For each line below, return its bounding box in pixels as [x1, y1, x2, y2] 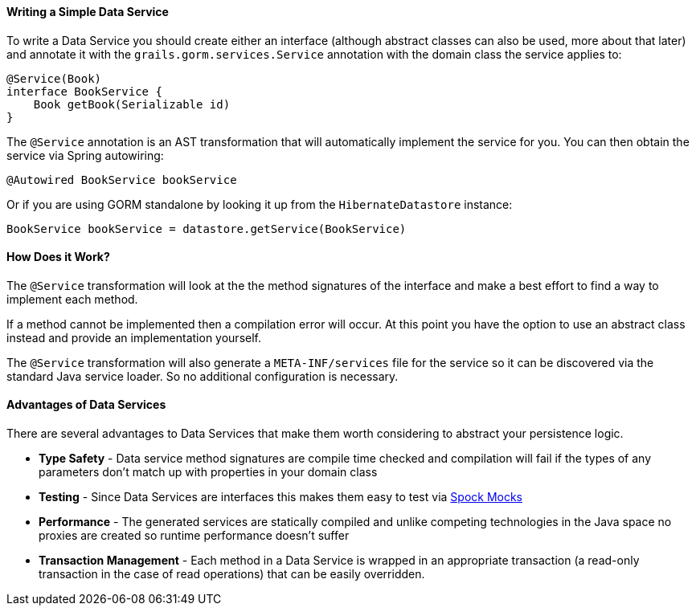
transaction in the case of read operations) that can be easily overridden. [39, 567, 425, 581]
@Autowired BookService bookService [6, 173, 237, 186]
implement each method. [6, 292, 138, 306]
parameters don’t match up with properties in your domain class [39, 465, 378, 479]
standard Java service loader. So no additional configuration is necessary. [6, 369, 399, 383]
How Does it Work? [6, 250, 110, 264]
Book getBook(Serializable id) [33, 97, 231, 111]
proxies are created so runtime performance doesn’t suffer [39, 528, 350, 543]
